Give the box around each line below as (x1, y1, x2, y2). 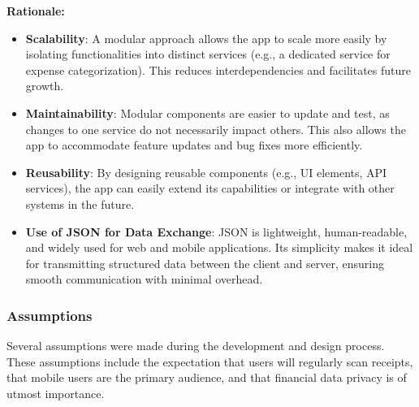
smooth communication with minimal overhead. (25, 271, 263, 288)
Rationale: (6, 2, 65, 19)
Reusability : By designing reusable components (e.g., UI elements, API (25, 163, 387, 180)
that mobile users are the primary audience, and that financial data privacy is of (6, 369, 407, 386)
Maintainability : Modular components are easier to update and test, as (25, 104, 390, 121)
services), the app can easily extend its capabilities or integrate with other (25, 180, 395, 197)
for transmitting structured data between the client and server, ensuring (25, 254, 385, 271)
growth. (25, 77, 64, 94)
